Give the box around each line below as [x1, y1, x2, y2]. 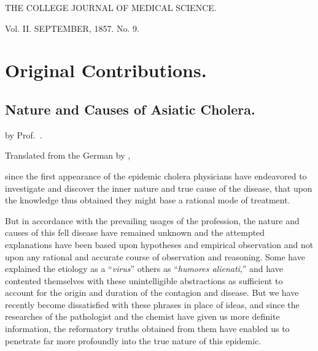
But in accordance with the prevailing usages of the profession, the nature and [5, 214, 300, 227]
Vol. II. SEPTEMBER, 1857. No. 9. [5, 21, 139, 34]
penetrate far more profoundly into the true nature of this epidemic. [5, 334, 262, 347]
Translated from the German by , [5, 149, 131, 162]
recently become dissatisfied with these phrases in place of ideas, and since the [5, 298, 300, 311]
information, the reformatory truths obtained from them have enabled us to [5, 322, 290, 335]
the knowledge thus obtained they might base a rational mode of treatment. [5, 194, 290, 206]
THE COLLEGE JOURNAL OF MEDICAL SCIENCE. [5, 1, 217, 13]
